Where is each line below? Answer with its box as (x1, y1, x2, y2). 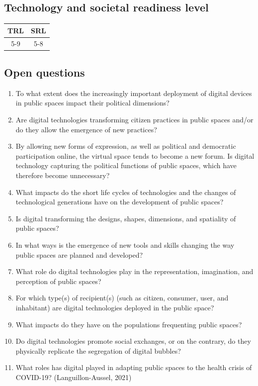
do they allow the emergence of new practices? (15, 124, 157, 134)
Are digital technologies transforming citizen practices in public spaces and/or (15, 114, 254, 125)
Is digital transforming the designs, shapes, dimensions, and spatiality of (15, 213, 236, 223)
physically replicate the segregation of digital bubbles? (15, 345, 181, 356)
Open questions (4, 65, 85, 80)
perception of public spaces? (15, 276, 101, 286)
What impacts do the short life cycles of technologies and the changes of (15, 187, 236, 197)
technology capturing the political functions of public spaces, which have (15, 160, 237, 171)
